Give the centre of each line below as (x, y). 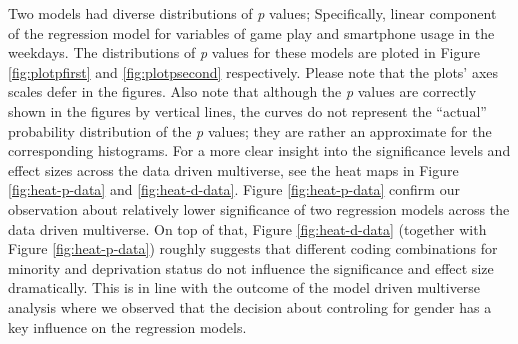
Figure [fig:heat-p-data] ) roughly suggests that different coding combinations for (253, 248)
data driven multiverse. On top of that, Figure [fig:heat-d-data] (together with (247, 228)
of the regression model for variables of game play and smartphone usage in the (251, 32)
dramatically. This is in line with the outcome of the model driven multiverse (244, 287)
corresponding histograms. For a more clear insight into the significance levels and (259, 150)
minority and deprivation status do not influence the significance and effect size (251, 267)
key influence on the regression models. (127, 326)
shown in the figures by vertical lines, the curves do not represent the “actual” (247, 110)
